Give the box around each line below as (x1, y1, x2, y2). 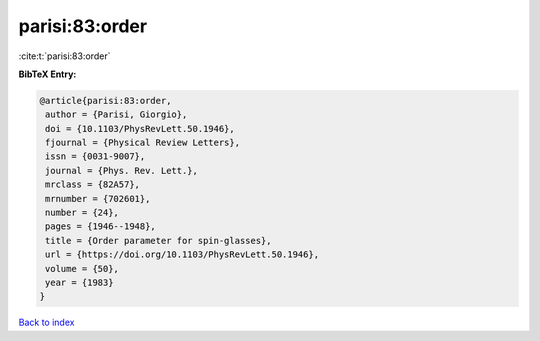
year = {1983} (45, 277, 114, 288)
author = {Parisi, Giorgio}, (45, 109, 188, 120)
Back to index (18, 316, 75, 329)
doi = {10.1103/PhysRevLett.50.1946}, (45, 123, 235, 134)
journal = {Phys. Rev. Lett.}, (45, 165, 199, 176)
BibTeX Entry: (18, 68, 77, 80)
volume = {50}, (45, 263, 120, 274)
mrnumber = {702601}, (45, 193, 151, 204)
